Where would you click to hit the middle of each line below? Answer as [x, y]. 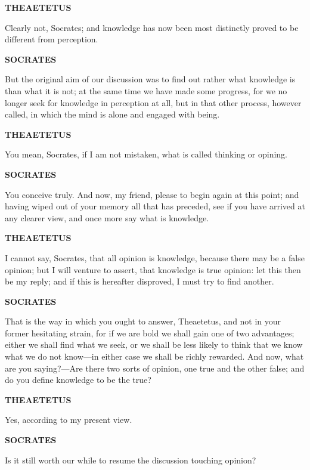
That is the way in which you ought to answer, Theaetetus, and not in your [143, 321]
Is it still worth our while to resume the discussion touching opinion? [131, 460]
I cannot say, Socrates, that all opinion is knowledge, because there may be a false [155, 257]
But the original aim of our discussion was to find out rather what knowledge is [150, 79]
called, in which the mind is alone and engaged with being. [112, 114]
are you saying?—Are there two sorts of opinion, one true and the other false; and [155, 368]
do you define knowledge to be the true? [78, 380]
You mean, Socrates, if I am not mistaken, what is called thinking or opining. [146, 154]
